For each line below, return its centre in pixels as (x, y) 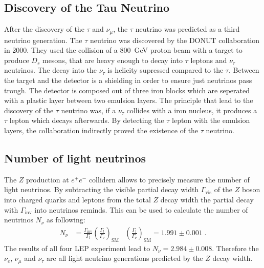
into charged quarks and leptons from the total (78, 199)
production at (48, 179)
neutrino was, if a (89, 110)
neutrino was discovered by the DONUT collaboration (175, 40)
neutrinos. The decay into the (50, 70)
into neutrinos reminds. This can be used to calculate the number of (141, 209)
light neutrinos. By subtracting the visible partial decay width (102, 189)
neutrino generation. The (43, 40)
